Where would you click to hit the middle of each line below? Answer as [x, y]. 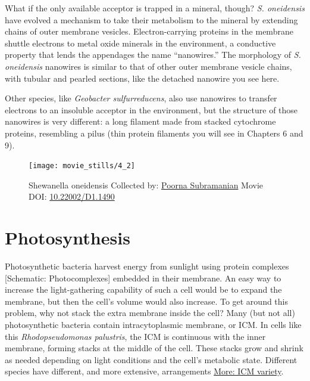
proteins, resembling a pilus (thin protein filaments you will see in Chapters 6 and [154, 133]
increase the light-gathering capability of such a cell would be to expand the [143, 289]
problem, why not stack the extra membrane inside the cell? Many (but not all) [150, 313]
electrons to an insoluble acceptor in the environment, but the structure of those [151, 109]
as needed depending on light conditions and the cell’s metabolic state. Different [151, 359]
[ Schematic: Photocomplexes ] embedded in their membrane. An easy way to [143, 278]
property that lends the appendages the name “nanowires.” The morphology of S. [153, 55]
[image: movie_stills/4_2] [82, 166]
